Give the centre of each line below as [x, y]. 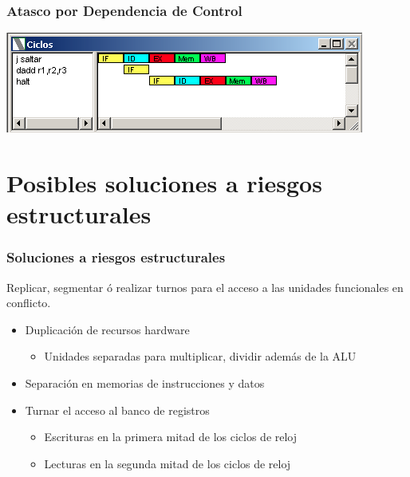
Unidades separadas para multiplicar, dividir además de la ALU [200, 356]
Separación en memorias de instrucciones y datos [145, 382]
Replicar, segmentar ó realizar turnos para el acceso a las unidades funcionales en [205, 287]
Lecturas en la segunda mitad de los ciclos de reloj [168, 463]
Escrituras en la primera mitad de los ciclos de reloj [171, 437]
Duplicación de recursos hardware [107, 329]
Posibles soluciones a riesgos [164, 183]
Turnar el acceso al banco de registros [117, 410]
